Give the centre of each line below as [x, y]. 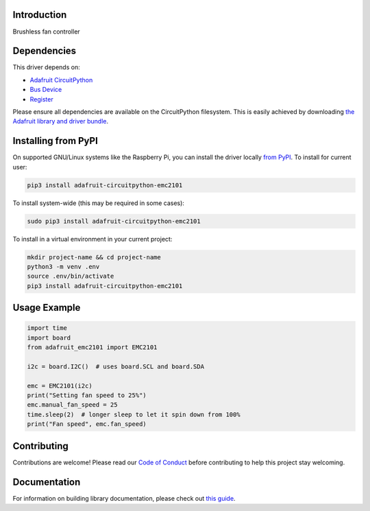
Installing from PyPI [56, 141]
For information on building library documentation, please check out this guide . [124, 498]
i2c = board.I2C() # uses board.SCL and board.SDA [116, 366]
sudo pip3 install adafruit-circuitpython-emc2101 [114, 221]
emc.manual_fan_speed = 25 [72, 405]
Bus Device [46, 90]
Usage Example [47, 308]
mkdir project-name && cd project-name [94, 257]
